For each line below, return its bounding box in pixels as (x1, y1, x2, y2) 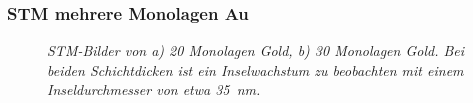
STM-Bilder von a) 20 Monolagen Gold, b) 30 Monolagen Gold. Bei (47, 40, 465, 61)
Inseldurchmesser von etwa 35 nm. (47, 79, 261, 100)
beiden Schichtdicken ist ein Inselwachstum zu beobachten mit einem (47, 59, 464, 80)
